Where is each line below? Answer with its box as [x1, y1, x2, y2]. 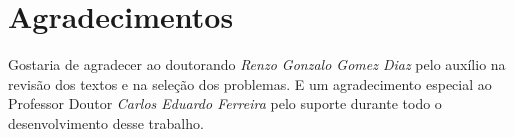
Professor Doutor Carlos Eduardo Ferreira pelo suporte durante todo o [8, 93, 442, 114]
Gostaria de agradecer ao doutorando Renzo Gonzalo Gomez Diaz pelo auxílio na [8, 54, 506, 75]
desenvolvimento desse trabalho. [8, 112, 204, 133]
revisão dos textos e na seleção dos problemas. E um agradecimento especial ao [8, 73, 492, 94]
